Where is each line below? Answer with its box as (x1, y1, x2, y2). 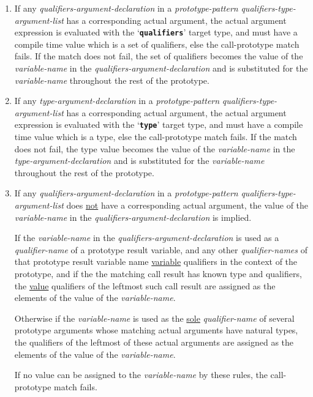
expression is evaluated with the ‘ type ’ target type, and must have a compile (14, 118, 303, 131)
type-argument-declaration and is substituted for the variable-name (14, 154, 265, 167)
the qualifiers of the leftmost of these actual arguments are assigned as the (14, 335, 294, 348)
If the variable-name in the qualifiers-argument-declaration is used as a (14, 231, 279, 244)
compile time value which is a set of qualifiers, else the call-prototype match (14, 37, 300, 50)
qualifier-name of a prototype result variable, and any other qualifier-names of (14, 243, 307, 256)
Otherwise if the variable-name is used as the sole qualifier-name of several (14, 311, 295, 324)
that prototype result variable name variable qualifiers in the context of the (14, 255, 298, 268)
